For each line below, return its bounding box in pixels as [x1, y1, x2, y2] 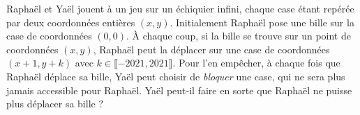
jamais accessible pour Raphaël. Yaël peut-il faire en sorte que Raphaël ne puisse [6, 82, 352, 97]
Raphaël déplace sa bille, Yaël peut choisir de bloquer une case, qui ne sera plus [6, 69, 345, 83]
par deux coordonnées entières [6, 15, 135, 29]
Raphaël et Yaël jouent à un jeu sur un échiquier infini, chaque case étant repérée [6, 1, 354, 15]
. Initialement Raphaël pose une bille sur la [170, 15, 354, 29]
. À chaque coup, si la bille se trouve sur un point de [126, 28, 351, 43]
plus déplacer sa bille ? [6, 96, 104, 111]
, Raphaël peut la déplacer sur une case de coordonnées [93, 42, 330, 56]
